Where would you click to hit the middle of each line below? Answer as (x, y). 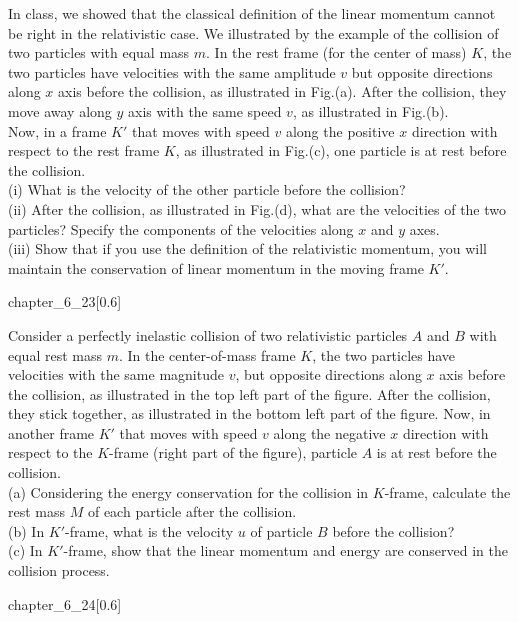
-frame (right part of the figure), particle (233, 452)
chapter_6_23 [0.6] (65, 301)
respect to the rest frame (84, 150)
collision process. (59, 570)
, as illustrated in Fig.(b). (370, 110)
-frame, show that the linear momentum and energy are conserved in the (285, 550)
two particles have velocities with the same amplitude (172, 71)
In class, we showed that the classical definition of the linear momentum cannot (252, 13)
